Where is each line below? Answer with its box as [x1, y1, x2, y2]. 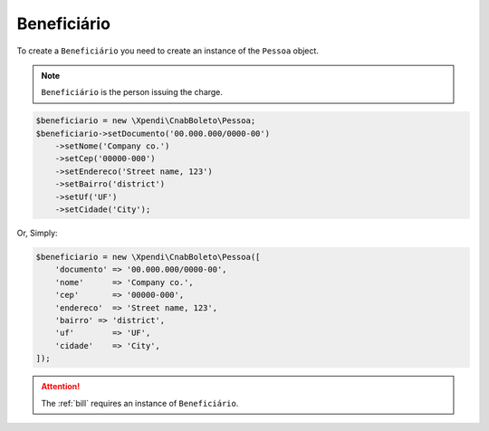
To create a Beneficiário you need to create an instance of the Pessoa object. [16, 45, 319, 56]
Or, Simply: [16, 227, 58, 239]
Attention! [41, 381, 81, 392]
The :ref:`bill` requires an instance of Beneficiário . [41, 397, 239, 408]
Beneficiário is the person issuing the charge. [41, 87, 224, 98]
